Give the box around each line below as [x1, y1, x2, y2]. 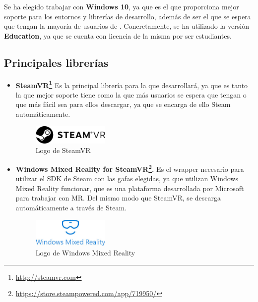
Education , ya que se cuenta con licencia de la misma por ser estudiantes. [4, 30, 232, 41]
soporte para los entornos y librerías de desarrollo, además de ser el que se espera [4, 11, 251, 21]
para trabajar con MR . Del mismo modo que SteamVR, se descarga [15, 193, 221, 203]
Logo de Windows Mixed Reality [35, 248, 135, 258]
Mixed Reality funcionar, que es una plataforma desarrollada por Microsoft [15, 183, 244, 193]
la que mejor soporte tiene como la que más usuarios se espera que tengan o [15, 89, 247, 100]
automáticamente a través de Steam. [15, 202, 127, 213]
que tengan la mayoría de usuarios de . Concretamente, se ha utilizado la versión [4, 21, 249, 31]
